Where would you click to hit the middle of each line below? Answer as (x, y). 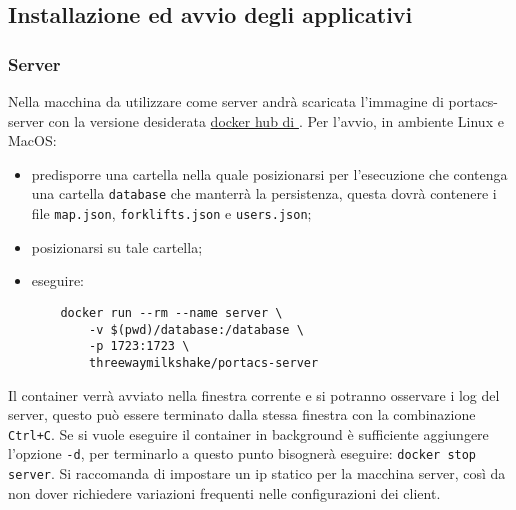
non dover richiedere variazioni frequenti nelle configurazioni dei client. (224, 492)
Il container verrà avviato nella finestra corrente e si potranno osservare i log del (254, 394)
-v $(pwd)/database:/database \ (196, 329)
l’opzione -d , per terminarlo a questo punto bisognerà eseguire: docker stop (242, 453)
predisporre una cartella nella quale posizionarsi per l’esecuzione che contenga (269, 173)
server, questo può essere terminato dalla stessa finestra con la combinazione (242, 414)
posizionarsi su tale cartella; (117, 246)
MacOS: (32, 140)
